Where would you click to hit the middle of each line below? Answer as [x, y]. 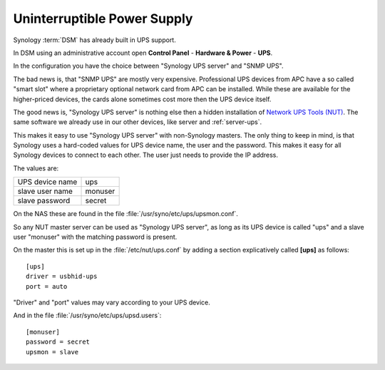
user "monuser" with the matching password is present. [95, 237]
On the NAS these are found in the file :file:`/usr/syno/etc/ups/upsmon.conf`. [126, 214]
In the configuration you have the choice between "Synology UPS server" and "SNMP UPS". [148, 66]
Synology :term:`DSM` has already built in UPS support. [94, 40]
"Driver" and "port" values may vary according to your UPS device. [112, 302]
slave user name [45, 191]
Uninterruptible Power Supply [103, 19]
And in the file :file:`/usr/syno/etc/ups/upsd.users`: [87, 315]
